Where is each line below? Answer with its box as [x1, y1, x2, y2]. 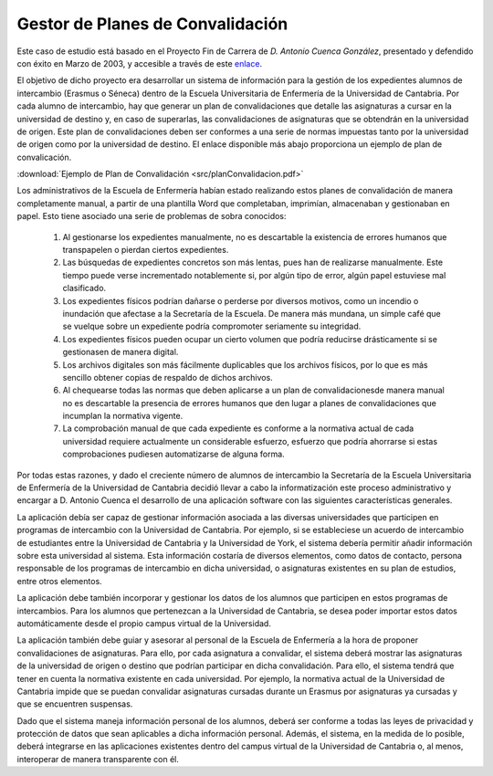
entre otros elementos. [16, 575, 102, 586]
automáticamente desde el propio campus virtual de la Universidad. [16, 617, 271, 629]
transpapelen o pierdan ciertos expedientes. [62, 245, 229, 256]
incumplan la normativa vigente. [62, 411, 184, 422]
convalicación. [16, 152, 72, 163]
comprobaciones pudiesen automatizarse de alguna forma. [62, 448, 285, 460]
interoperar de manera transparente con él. [16, 753, 180, 764]
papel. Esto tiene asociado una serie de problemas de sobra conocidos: [16, 211, 287, 222]
